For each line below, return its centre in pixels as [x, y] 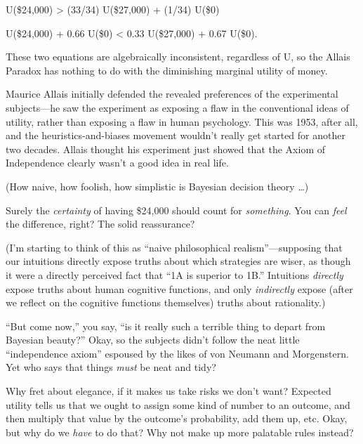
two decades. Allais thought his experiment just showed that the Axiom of [166, 149]
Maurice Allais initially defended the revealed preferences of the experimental [172, 94]
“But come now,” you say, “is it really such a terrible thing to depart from [166, 326]
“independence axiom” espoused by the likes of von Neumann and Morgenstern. [177, 353]
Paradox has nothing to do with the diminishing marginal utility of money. [167, 70]
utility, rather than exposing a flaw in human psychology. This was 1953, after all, [182, 121]
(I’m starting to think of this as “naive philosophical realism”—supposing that [174, 247]
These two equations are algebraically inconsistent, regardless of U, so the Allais [178, 57]
